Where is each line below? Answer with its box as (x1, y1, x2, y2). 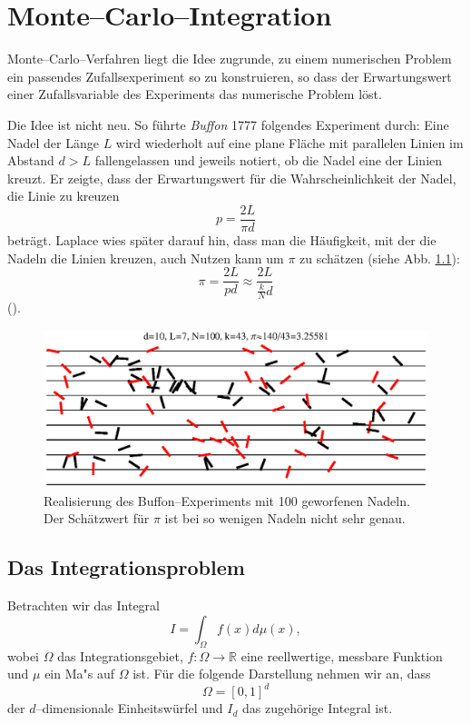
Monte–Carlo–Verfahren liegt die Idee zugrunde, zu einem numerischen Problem (7, 49, 452, 68)
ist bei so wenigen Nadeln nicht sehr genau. (164, 509, 406, 528)
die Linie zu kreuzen (7, 186, 120, 205)
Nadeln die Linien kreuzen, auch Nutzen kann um (7, 248, 284, 267)
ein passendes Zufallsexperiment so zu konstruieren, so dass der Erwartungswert (7, 66, 452, 85)
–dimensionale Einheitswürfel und (35, 699, 223, 718)
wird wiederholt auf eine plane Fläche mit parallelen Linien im (115, 133, 464, 152)
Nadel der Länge (7, 133, 99, 152)
